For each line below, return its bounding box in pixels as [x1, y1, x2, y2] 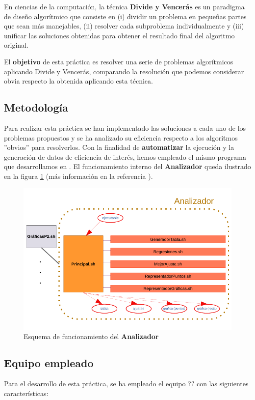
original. [4, 40, 28, 50]
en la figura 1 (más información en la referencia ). [4, 171, 153, 181]
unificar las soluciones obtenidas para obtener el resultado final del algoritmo [4, 30, 235, 40]
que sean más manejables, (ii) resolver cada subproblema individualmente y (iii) [4, 21, 244, 31]
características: [4, 388, 49, 398]
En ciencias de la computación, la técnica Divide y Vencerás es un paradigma [4, 1, 245, 11]
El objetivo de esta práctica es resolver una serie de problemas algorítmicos [4, 56, 233, 66]
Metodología [4, 100, 68, 115]
